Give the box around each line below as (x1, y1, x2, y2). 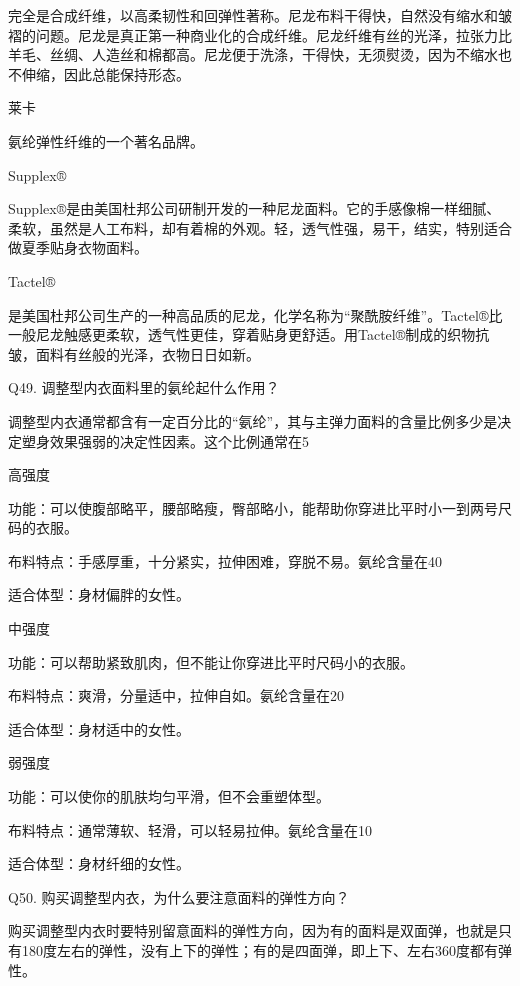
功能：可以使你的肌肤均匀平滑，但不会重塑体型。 (8, 786, 330, 807)
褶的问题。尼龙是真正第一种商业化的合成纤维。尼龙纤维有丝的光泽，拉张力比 (8, 24, 512, 45)
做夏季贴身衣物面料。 (8, 237, 148, 258)
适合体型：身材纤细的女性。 (8, 853, 190, 874)
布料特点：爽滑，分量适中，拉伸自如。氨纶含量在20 (8, 685, 344, 706)
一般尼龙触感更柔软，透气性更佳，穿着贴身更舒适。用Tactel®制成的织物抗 (8, 324, 490, 345)
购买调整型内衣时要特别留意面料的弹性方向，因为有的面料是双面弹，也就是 (8, 920, 498, 941)
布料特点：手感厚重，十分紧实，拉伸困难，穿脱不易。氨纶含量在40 (8, 550, 442, 571)
